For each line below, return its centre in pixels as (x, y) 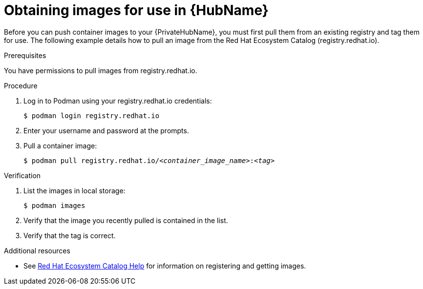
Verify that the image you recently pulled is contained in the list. (126, 220)
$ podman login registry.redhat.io (92, 115)
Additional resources (37, 250)
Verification (22, 175)
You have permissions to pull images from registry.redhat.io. (101, 70)
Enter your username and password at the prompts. (106, 130)
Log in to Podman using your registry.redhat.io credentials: (118, 101)
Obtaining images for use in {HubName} (136, 10)
